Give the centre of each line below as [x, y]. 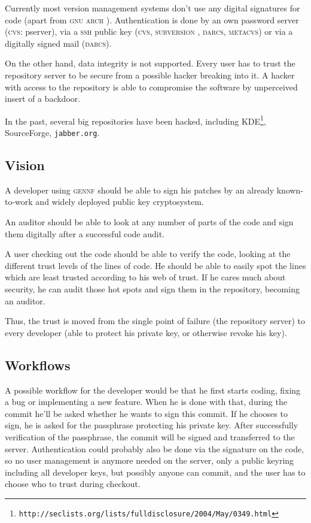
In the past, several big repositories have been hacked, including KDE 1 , [135, 120]
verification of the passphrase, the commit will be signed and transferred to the [150, 436]
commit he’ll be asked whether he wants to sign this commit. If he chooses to [146, 413]
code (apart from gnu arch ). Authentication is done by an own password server [152, 19]
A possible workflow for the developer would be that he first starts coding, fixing [153, 390]
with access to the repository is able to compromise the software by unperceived [151, 87]
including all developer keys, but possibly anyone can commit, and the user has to [155, 472]
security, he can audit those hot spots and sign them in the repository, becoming [152, 289]
